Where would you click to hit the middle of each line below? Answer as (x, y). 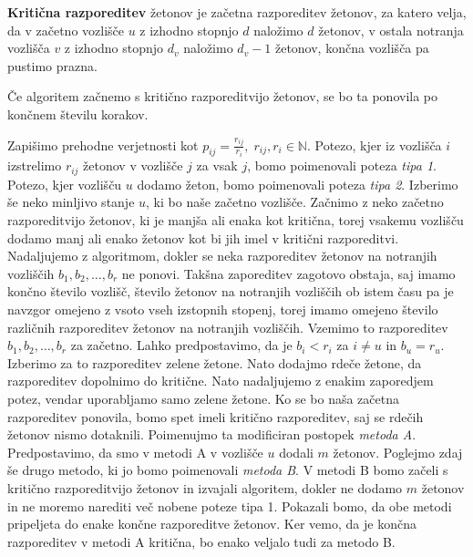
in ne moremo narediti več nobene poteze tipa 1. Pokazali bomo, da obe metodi (230, 505)
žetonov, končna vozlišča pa (352, 48)
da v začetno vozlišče (66, 30)
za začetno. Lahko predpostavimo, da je (181, 345)
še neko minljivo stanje (71, 202)
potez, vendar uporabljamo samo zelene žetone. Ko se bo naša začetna (203, 398)
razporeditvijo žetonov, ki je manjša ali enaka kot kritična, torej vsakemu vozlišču (236, 220)
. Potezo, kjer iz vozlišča (374, 144)
